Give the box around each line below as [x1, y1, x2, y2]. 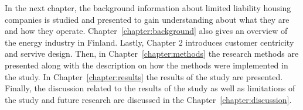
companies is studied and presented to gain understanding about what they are [5, 13, 290, 25]
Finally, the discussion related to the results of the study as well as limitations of [5, 82, 295, 94]
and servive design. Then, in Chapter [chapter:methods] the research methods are [5, 47, 299, 60]
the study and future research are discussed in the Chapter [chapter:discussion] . [5, 93, 292, 105]
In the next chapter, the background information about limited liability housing [5, 2, 291, 13]
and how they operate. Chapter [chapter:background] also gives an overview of [5, 25, 288, 37]
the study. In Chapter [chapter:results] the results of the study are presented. [5, 70, 283, 82]
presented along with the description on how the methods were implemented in [5, 59, 288, 71]
